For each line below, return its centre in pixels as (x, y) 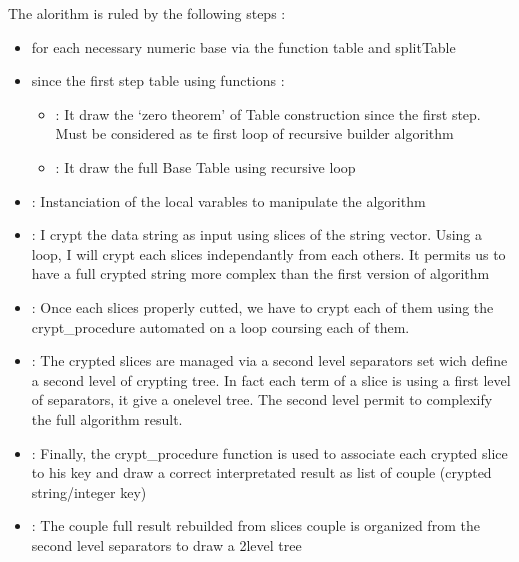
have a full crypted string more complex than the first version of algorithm (260, 273)
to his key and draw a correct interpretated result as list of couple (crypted (261, 472)
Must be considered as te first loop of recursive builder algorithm (254, 133)
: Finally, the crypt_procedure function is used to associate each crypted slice (269, 452)
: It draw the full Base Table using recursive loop (205, 166)
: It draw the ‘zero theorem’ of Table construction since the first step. (268, 113)
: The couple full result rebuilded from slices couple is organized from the (255, 525)
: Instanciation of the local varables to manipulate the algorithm (228, 200)
